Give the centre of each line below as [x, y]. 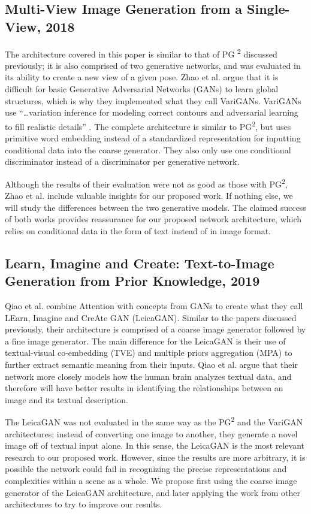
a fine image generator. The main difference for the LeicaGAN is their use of [145, 341]
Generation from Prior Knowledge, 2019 [132, 281]
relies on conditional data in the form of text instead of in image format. [138, 230]
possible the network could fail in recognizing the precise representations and [146, 469]
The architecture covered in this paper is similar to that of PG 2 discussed [141, 53]
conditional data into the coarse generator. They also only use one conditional [148, 149]
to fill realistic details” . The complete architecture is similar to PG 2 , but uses [148, 125]
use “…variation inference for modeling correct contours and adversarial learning [152, 112]
